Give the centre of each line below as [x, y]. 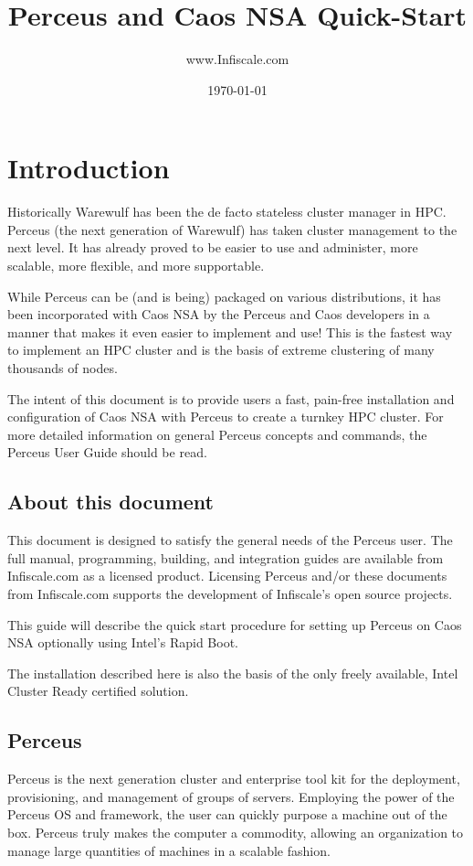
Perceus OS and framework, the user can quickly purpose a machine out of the [227, 814]
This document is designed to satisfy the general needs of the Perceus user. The [230, 540]
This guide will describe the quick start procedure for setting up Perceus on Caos [235, 624]
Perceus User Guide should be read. [107, 452]
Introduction [89, 168]
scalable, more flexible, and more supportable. [136, 266]
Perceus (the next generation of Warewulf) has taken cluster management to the [232, 229]
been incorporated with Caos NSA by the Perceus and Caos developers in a [219, 314]
